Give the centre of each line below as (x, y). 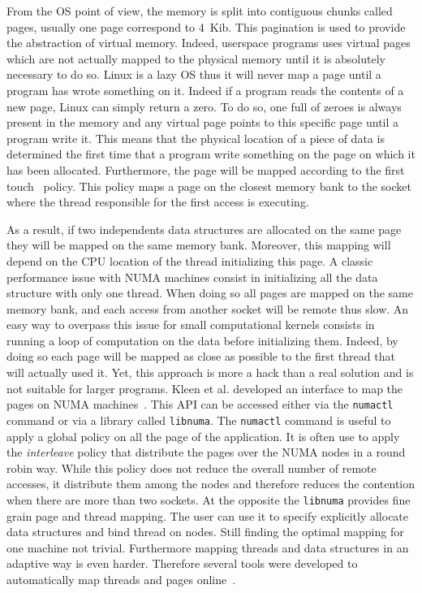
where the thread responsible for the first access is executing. (158, 202)
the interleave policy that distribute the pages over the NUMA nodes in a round (206, 452)
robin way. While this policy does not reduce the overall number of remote (192, 467)
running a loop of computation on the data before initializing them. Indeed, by (202, 340)
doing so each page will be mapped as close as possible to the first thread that (201, 356)
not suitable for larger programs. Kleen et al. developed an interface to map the (205, 388)
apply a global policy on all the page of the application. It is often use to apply (203, 436)
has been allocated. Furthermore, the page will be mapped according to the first (206, 169)
